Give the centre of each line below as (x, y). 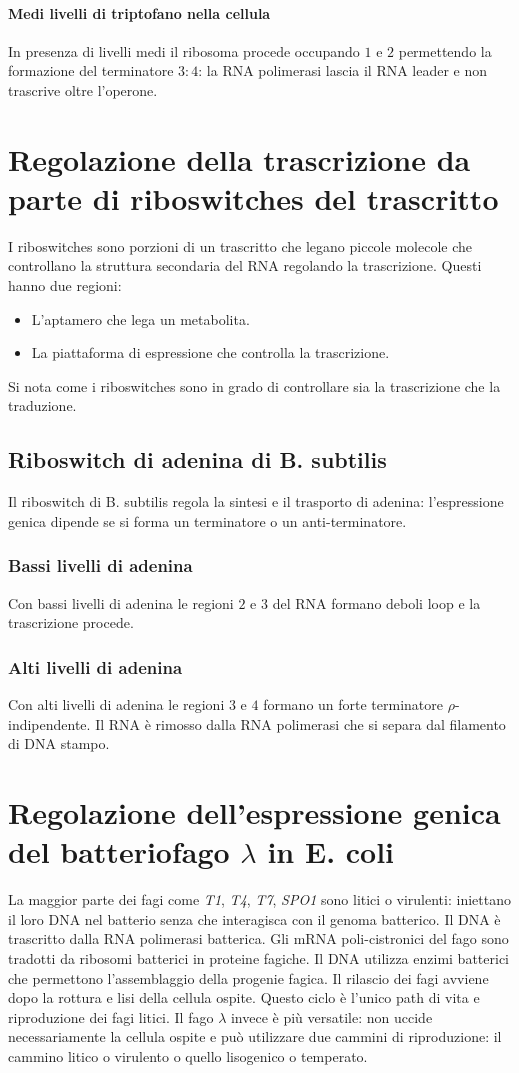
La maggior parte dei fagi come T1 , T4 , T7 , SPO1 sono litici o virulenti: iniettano (259, 899)
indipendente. (49, 723)
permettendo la (445, 50)
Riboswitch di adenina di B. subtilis (197, 459)
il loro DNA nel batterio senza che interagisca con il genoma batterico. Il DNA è (254, 918)
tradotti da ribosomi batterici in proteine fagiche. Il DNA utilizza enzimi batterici (258, 957)
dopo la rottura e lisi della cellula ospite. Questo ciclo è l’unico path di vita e (244, 997)
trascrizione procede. (71, 622)
